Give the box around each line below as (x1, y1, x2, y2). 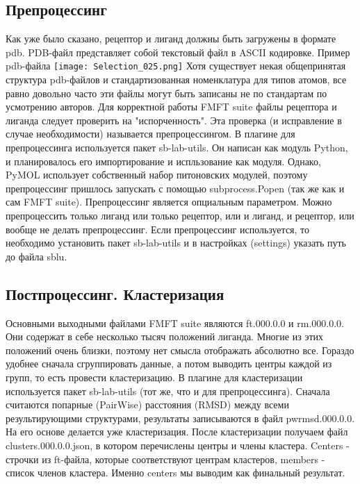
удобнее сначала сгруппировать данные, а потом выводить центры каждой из (6, 356, 332, 371)
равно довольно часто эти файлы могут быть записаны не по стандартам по (6, 85, 327, 100)
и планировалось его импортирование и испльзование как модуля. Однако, (6, 153, 321, 168)
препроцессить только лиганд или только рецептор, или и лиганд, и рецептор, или (6, 208, 354, 222)
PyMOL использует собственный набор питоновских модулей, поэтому (6, 167, 308, 182)
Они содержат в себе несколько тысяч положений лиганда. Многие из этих (6, 329, 324, 344)
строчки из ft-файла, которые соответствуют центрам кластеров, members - (6, 451, 325, 466)
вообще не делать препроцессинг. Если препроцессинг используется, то (6, 222, 310, 236)
